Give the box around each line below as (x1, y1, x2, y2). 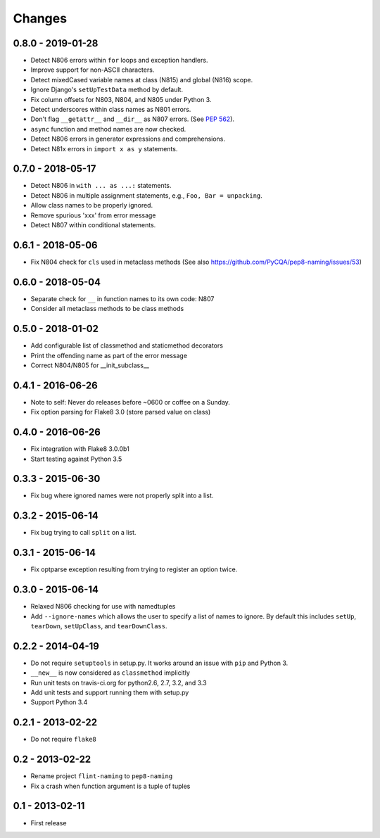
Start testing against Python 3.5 (30, 455, 122, 463)
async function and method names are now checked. (30, 125, 186, 133)
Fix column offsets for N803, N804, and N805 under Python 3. (30, 95, 212, 103)
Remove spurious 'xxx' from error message (30, 211, 156, 220)
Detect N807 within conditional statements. (30, 221, 156, 229)
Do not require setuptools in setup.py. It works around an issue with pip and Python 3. (30, 659, 289, 667)
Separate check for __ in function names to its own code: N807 (30, 294, 215, 303)
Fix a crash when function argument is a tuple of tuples (30, 782, 191, 790)
